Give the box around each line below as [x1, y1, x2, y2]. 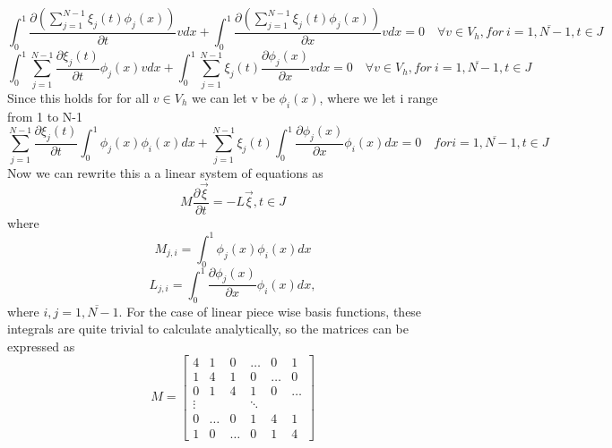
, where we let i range [319, 88, 438, 106]
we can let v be [191, 88, 275, 106]
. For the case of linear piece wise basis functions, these [118, 301, 422, 320]
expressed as [7, 336, 75, 355]
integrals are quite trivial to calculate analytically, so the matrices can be [7, 319, 409, 338]
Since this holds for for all [7, 88, 150, 106]
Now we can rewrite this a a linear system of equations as [7, 163, 323, 182]
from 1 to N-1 [7, 106, 83, 125]
